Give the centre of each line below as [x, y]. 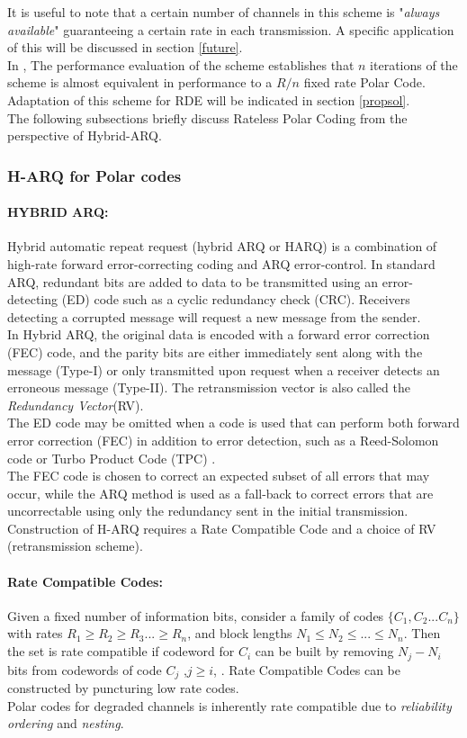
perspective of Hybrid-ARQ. [85, 135]
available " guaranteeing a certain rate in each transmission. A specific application [231, 29]
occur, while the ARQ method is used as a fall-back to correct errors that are [220, 493]
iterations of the [414, 64]
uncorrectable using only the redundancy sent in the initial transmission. [208, 511]
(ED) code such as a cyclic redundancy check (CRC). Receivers [236, 299]
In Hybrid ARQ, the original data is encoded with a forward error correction [219, 334]
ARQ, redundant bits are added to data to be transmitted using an [193, 281]
